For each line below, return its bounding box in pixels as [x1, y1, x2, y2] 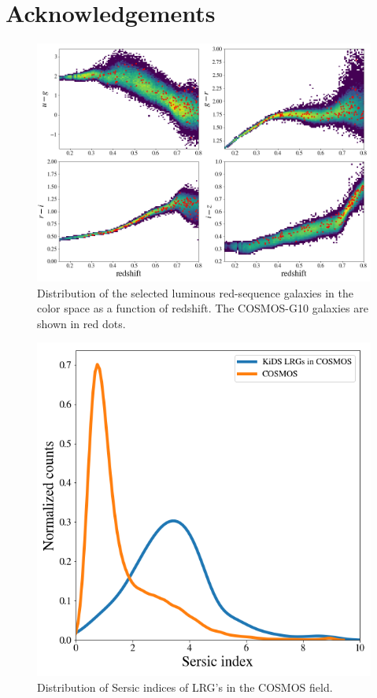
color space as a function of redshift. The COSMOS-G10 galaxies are [37, 300, 368, 316]
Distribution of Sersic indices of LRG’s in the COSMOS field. [37, 678, 333, 695]
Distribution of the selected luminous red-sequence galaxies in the [37, 284, 353, 301]
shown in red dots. [37, 315, 126, 331]
